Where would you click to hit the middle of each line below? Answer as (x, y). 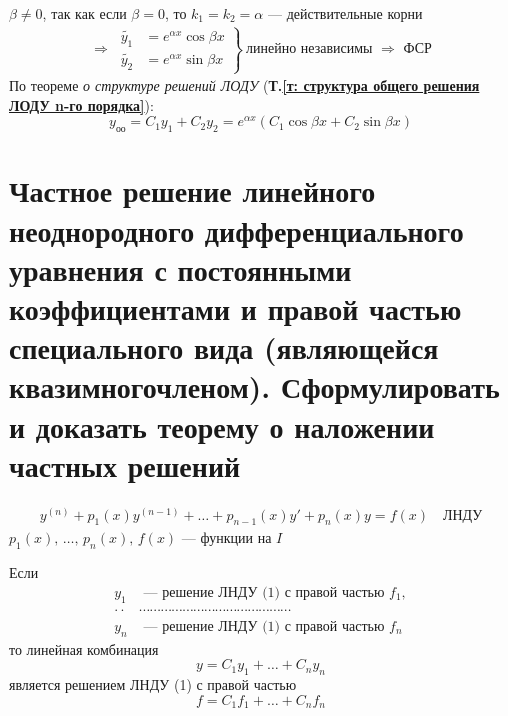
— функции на (226, 537)
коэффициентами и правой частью (235, 307)
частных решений (125, 464)
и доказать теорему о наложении (222, 425)
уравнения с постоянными (180, 268)
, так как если (84, 13)
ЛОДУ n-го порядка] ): (81, 104)
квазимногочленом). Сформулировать (254, 386)
